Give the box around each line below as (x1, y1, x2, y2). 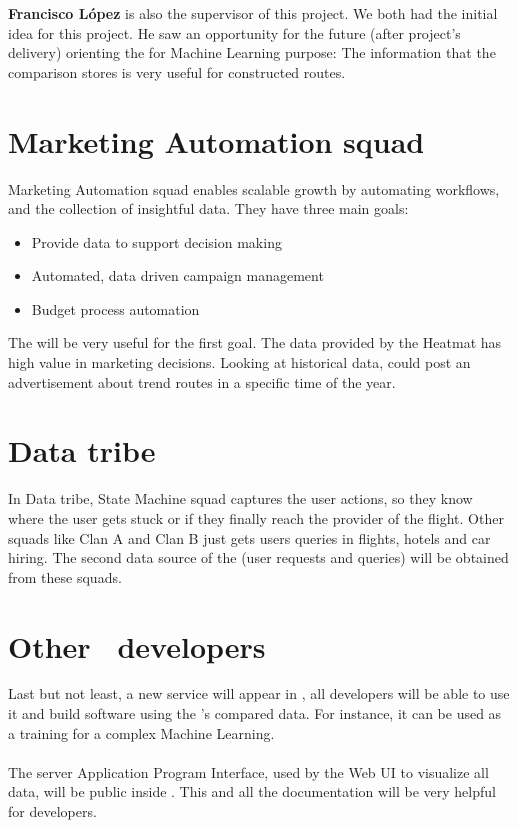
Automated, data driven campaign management (31, 265, 324, 286)
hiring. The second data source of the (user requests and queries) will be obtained (8, 547, 509, 568)
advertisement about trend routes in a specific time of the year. (8, 371, 396, 392)
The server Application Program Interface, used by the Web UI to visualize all (8, 761, 489, 782)
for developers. (8, 801, 97, 822)
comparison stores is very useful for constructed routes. (8, 61, 346, 82)
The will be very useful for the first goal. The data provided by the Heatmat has (8, 332, 502, 353)
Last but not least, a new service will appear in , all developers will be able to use (8, 683, 510, 704)
